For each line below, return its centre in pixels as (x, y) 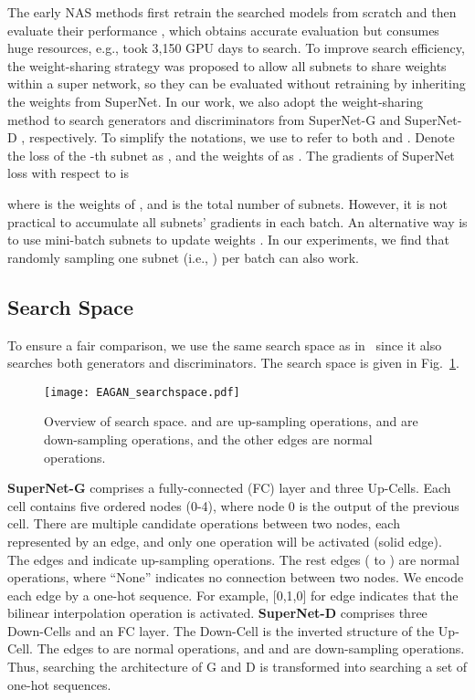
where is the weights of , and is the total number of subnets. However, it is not (227, 203)
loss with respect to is (68, 173)
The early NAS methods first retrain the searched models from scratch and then (232, 12)
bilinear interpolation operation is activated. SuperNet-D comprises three (217, 613)
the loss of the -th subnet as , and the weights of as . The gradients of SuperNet (231, 155)
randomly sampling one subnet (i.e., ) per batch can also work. (183, 257)
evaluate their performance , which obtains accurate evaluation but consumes (223, 30)
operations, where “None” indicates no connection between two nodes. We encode (236, 577)
